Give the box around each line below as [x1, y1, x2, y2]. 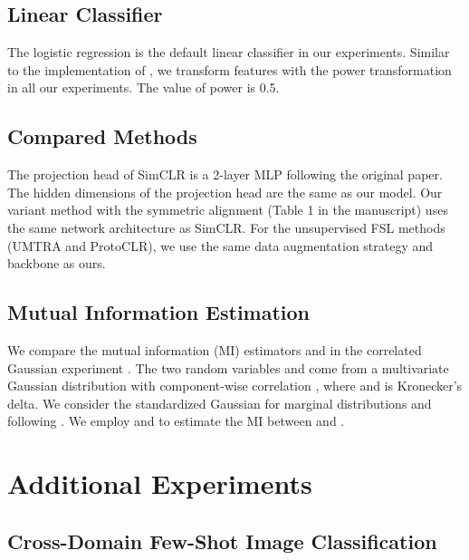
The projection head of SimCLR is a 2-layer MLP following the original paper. [7, 165, 443, 184]
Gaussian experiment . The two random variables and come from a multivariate [7, 358, 449, 377]
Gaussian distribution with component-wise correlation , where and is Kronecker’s [7, 376, 463, 395]
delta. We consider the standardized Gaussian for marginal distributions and [7, 393, 432, 412]
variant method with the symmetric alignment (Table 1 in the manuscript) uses [7, 200, 448, 219]
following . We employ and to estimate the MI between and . [7, 411, 345, 430]
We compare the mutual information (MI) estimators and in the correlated [7, 340, 422, 359]
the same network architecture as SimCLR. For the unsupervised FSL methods [7, 217, 445, 237]
